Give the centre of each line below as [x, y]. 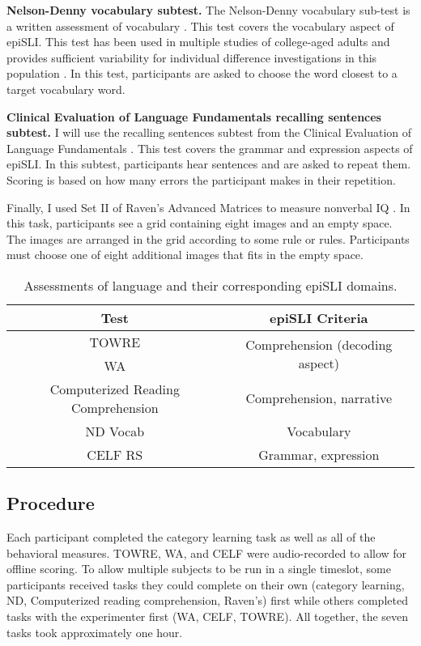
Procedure [51, 503]
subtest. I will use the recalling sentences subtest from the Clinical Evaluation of [209, 132]
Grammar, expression [319, 454]
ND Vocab [115, 431]
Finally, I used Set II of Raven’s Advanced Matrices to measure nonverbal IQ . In [208, 207]
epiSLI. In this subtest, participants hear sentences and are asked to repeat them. [209, 164]
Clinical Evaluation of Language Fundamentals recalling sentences [194, 116]
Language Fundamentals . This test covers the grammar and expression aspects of [210, 148]
